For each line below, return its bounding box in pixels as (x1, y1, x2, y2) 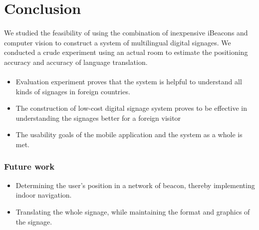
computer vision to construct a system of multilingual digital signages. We (4, 37, 231, 47)
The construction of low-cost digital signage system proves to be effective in (15, 103, 248, 113)
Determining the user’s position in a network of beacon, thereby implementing (15, 180, 255, 190)
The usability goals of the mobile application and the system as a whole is (15, 129, 243, 140)
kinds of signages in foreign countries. (15, 86, 130, 96)
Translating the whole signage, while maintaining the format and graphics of (15, 206, 250, 217)
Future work (4, 160, 55, 173)
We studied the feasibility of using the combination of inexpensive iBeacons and (4, 27, 248, 37)
